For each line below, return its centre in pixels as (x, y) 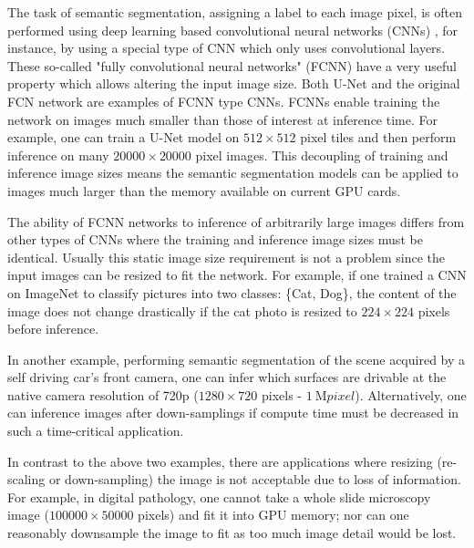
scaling (26, 479)
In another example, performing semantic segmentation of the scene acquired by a (237, 359)
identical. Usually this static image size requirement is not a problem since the (227, 257)
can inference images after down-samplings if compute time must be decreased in (233, 413)
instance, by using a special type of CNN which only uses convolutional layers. (226, 48)
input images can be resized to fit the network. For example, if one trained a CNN (237, 275)
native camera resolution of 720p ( (103, 394)
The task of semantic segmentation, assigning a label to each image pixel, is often (235, 12)
